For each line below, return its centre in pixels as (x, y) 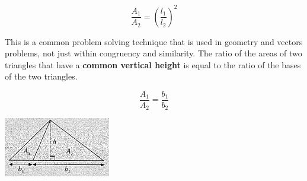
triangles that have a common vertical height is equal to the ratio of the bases (153, 64)
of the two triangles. (41, 76)
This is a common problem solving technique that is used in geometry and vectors (154, 41)
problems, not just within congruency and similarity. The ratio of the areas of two (153, 53)
